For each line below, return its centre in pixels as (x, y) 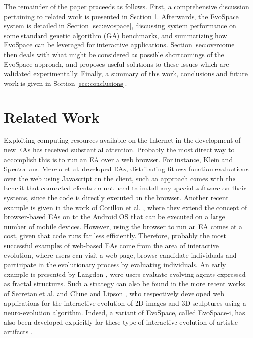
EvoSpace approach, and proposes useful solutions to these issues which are (117, 64)
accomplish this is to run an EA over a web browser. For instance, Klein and (118, 159)
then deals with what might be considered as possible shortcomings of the (114, 54)
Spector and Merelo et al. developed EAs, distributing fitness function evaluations (126, 169)
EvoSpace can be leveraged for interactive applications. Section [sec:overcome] (120, 45)
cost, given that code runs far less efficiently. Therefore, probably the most (115, 236)
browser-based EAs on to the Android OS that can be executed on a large (115, 217)
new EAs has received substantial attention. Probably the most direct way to (119, 150)
